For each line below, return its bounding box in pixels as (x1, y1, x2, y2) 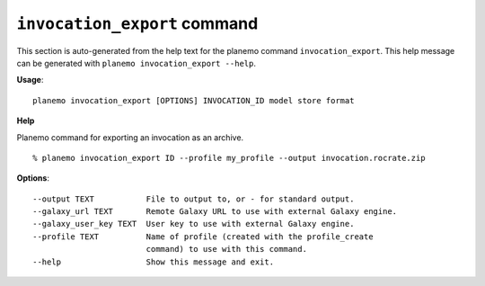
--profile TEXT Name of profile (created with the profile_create (32, 231, 374, 242)
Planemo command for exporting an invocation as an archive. (16, 131, 244, 143)
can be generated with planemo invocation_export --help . (16, 58, 256, 68)
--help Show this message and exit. (32, 256, 274, 267)
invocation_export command (16, 13, 259, 33)
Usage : (16, 75, 44, 85)
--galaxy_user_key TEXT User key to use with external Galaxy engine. (32, 219, 355, 229)
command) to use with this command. (145, 244, 307, 255)
